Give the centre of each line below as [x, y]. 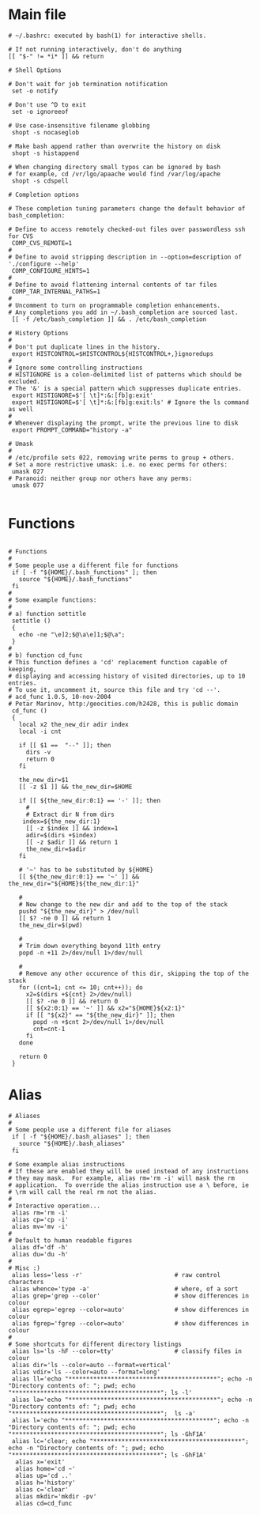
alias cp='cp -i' [40, 1219]
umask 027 [28, 471]
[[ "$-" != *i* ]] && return [56, 56]
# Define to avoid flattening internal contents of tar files [113, 285]
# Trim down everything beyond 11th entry [89, 946]
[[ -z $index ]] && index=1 [72, 828]
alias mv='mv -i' [40, 1226]
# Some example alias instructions [67, 1164]
